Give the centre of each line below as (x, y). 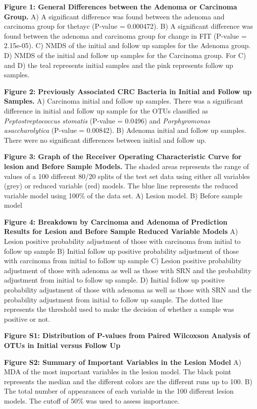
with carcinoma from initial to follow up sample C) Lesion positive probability (123, 261)
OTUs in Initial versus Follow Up (62, 345)
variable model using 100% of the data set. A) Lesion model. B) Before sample (123, 195)
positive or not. (27, 319)
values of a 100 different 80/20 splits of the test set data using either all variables (127, 176)
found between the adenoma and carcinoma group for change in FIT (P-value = (126, 35)
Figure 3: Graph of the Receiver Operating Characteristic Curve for (123, 156)
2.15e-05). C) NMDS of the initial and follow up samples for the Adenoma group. (127, 45)
